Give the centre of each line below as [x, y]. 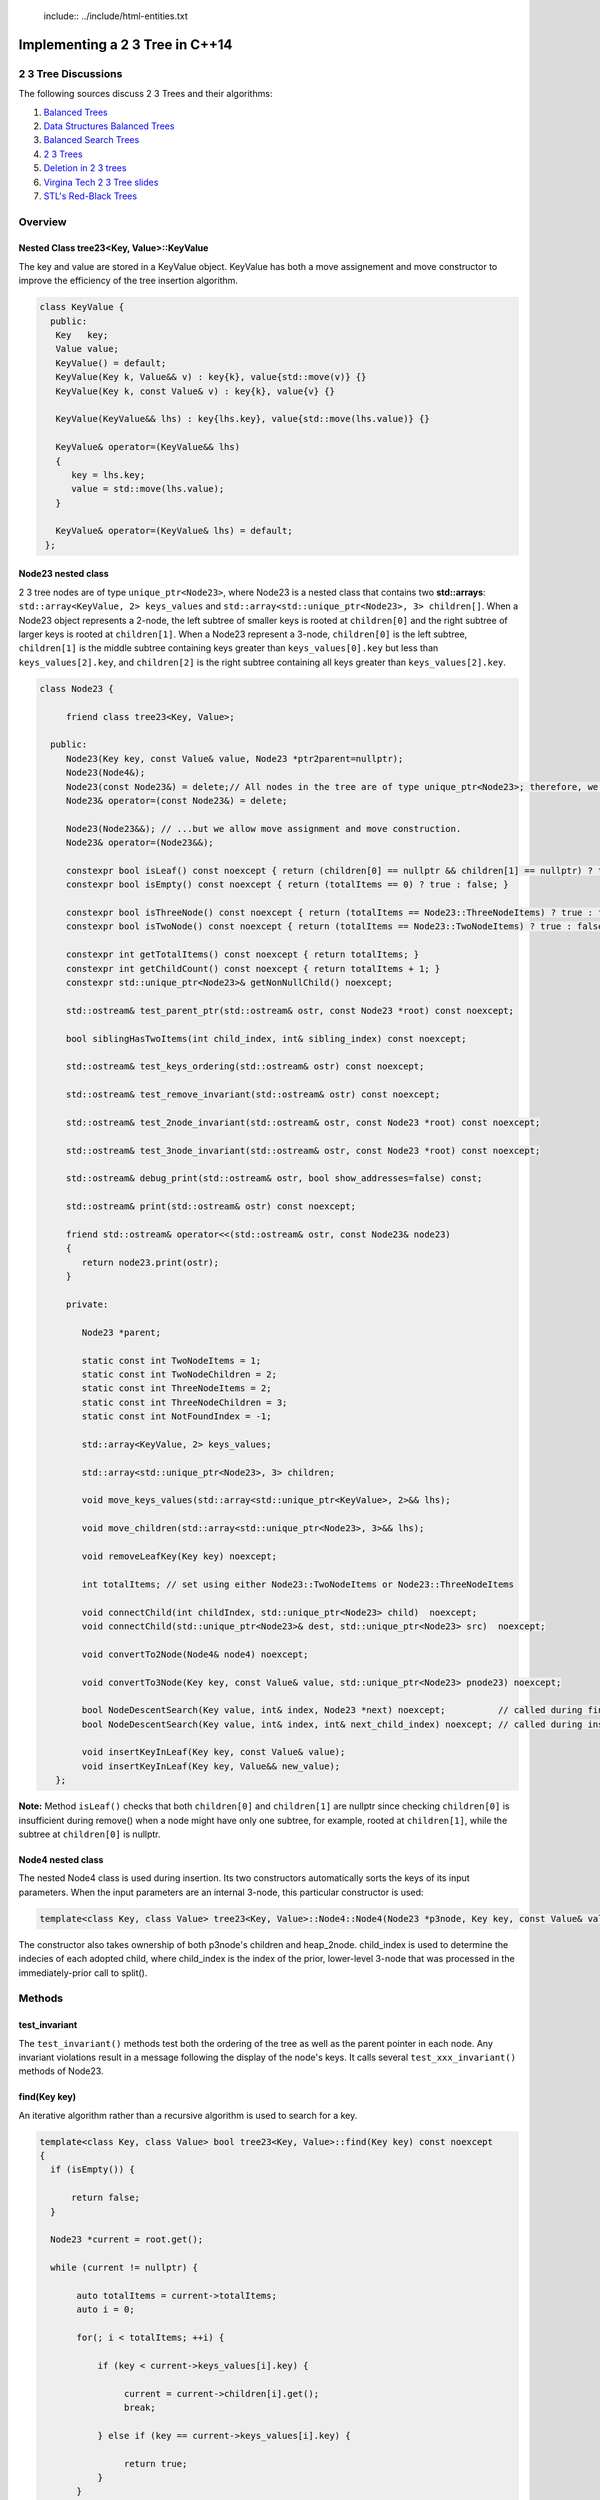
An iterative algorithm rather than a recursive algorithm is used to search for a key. [188, 2115]
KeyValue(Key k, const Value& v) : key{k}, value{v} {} [195, 391]
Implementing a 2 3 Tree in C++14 [125, 44]
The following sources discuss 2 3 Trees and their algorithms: [145, 94]
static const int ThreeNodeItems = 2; [176, 1388]
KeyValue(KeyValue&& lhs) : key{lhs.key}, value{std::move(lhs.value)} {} [242, 419]
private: [87, 1304]
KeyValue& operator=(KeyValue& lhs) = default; [174, 531]
